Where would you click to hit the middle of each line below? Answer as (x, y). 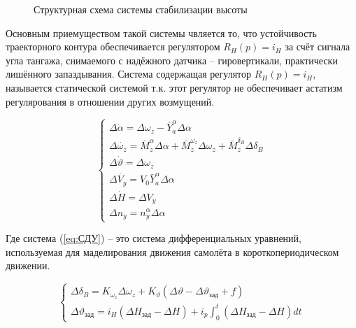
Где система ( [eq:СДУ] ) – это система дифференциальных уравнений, (154, 238)
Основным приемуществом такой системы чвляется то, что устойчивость (161, 33)
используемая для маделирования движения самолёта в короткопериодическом (172, 251)
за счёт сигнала (318, 47)
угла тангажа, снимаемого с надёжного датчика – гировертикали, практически (172, 60)
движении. (28, 265)
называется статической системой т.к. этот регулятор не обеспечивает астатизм (174, 87)
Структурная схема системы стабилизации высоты (141, 9)
